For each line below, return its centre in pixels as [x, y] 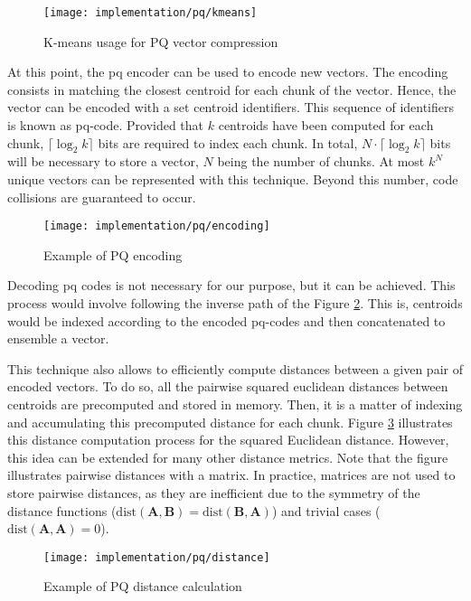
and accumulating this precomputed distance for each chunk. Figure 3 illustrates [230, 422]
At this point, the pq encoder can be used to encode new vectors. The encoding [228, 72]
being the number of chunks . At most [321, 161]
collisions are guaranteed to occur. [102, 197]
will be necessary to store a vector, [103, 161]
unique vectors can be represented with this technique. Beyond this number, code [233, 179]
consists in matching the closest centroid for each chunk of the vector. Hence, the [232, 89]
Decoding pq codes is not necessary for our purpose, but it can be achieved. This [231, 285]
